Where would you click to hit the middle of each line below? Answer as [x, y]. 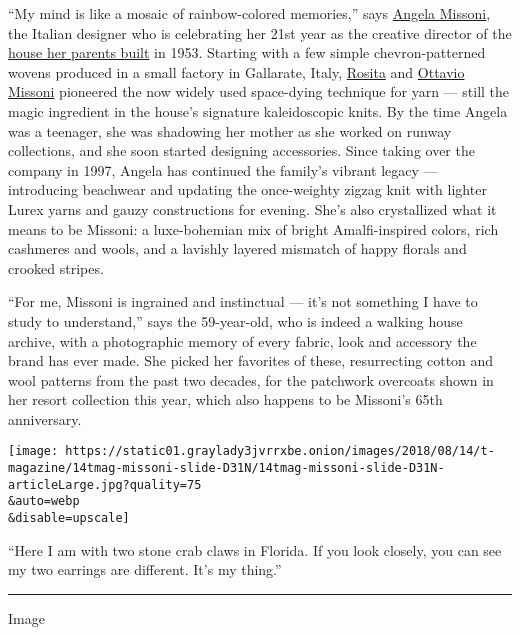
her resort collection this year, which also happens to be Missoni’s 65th [225, 399]
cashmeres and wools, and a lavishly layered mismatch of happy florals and [237, 248]
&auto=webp [44, 501]
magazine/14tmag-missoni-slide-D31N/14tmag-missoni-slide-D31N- [226, 468]
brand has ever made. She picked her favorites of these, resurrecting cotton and [251, 360]
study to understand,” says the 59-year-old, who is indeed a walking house [235, 320]
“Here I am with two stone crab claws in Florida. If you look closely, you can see [255, 549]
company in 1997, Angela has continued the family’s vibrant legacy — [223, 169]
